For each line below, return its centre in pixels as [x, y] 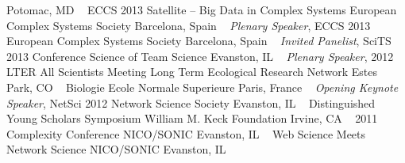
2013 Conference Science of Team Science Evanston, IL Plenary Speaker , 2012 [200, 56]
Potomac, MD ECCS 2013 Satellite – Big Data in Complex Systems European [202, 9]
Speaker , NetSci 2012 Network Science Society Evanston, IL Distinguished [191, 102]
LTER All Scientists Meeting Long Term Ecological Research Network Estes [192, 72]
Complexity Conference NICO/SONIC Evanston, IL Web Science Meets [186, 133]
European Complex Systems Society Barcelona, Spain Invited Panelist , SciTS [199, 41]
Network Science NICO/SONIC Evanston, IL [116, 149]
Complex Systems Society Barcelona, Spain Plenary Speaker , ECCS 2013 [189, 25]
